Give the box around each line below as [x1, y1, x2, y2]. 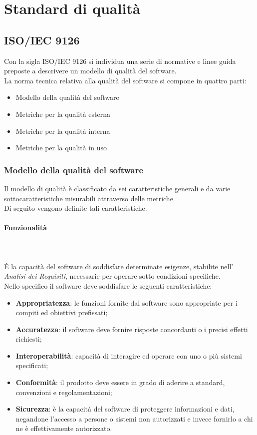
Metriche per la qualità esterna [15, 108, 110, 119]
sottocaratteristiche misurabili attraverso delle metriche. [4, 193, 175, 203]
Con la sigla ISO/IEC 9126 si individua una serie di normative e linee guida [4, 55, 236, 66]
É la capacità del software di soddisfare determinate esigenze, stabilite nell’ [4, 261, 234, 271]
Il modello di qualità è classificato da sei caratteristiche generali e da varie [4, 183, 231, 193]
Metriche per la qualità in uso [15, 142, 107, 153]
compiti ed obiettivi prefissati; [15, 307, 108, 318]
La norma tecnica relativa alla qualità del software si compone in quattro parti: [4, 75, 247, 85]
